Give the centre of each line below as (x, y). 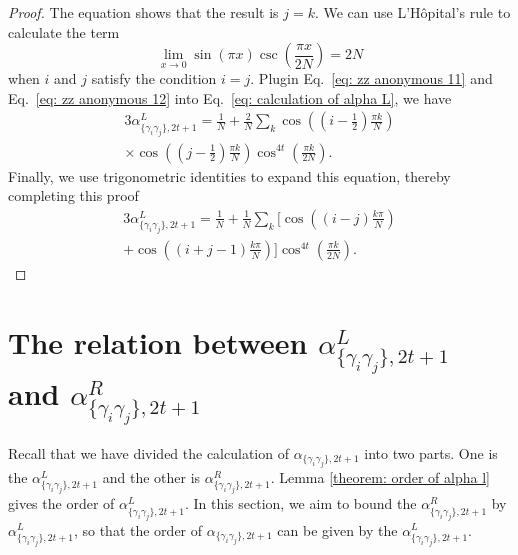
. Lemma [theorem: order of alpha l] (380, 477)
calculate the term (64, 31)
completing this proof (73, 195)
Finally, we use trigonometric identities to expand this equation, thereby (229, 175)
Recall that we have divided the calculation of (148, 452)
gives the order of (61, 503)
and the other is (151, 477)
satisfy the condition (154, 78)
